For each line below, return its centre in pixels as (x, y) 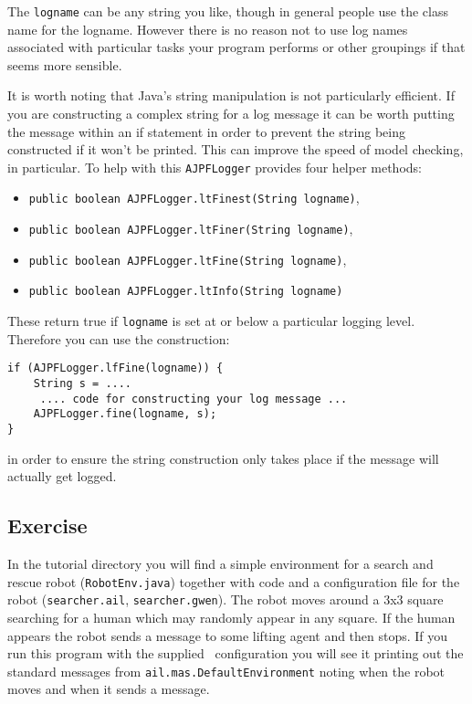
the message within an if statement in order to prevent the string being (207, 131)
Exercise (47, 525)
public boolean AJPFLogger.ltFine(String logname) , (188, 259)
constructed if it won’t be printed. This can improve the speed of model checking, (236, 149)
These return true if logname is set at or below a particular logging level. (211, 321)
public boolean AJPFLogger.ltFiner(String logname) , (191, 229)
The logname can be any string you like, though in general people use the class (228, 11)
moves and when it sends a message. (109, 689)
